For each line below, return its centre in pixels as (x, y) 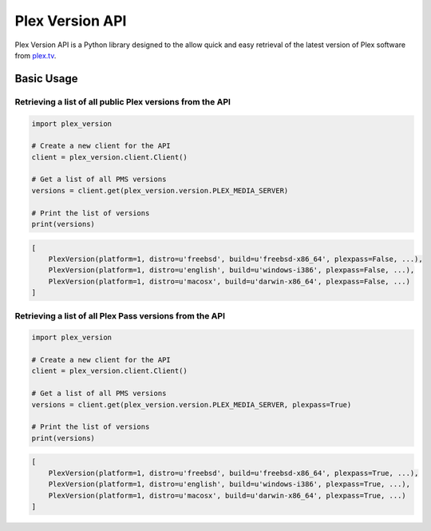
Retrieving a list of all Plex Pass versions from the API (120, 315)
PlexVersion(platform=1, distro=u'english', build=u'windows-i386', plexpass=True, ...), (229, 484)
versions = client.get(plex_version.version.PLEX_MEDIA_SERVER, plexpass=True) (192, 404)
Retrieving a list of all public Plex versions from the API (123, 101)
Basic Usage (46, 79)
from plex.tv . (36, 55)
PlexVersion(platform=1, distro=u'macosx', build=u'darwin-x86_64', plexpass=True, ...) (227, 495)
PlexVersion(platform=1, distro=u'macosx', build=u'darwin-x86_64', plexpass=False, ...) (229, 281)
